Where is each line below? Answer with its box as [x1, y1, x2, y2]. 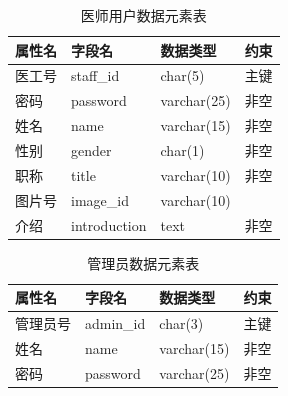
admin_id [85, 313, 146, 334]
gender [71, 139, 112, 160]
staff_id [71, 65, 120, 86]
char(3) [159, 313, 204, 334]
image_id [71, 189, 129, 210]
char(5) [160, 65, 205, 86]
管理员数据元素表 [87, 252, 200, 273]
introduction [71, 214, 147, 235]
